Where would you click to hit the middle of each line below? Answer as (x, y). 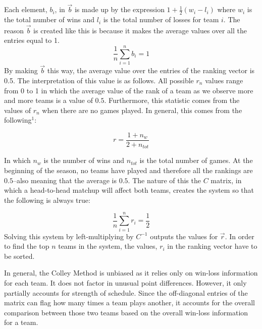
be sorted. (19, 256)
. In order (240, 236)
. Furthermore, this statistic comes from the (172, 100)
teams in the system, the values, (108, 246)
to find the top (27, 246)
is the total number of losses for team (161, 19)
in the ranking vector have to (212, 246)
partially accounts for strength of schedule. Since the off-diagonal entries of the (126, 292)
